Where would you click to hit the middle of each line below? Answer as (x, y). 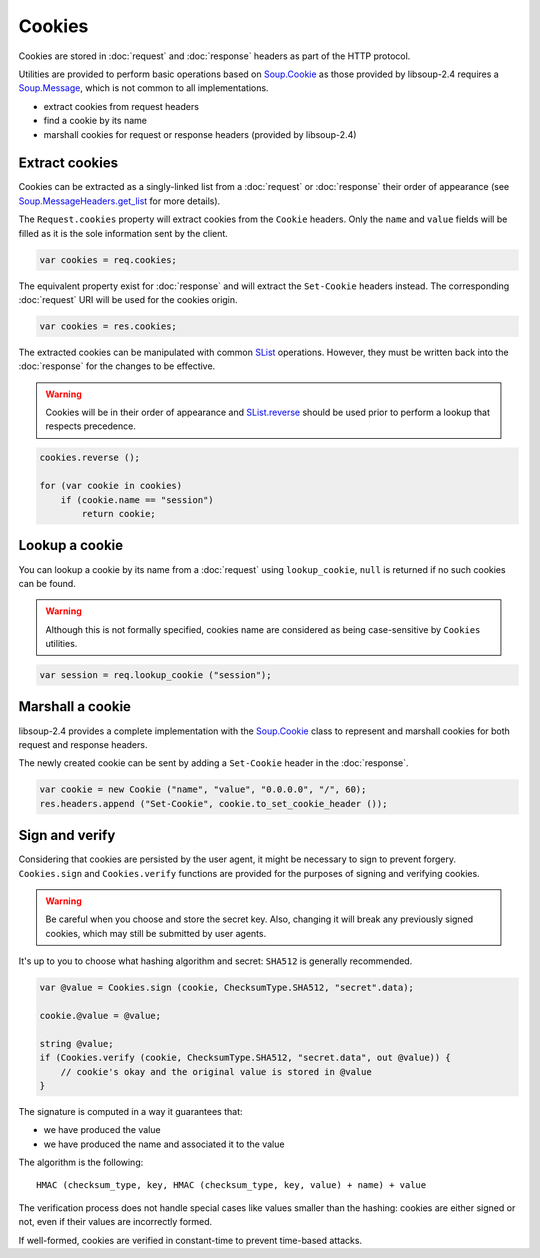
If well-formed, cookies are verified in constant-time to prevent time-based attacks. (190, 1240)
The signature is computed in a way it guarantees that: (131, 1111)
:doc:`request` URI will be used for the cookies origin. (128, 299)
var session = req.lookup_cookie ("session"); (155, 675)
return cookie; (119, 514)
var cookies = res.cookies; (108, 326)
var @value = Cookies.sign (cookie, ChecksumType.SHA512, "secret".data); (227, 988)
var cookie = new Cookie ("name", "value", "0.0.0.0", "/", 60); (203, 789)
